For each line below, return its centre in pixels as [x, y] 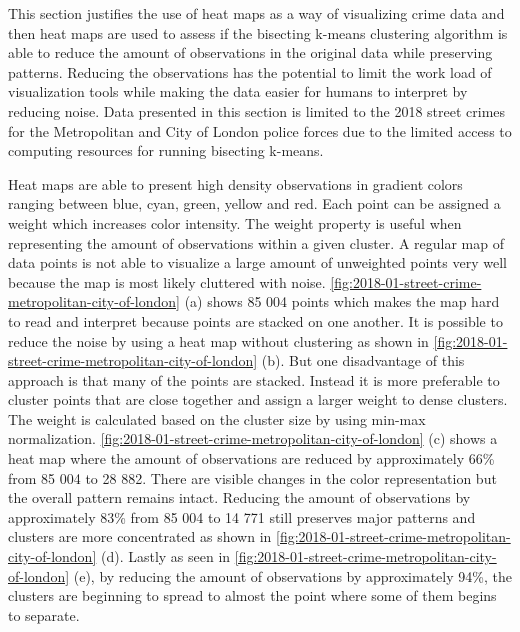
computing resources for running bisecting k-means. [166, 150]
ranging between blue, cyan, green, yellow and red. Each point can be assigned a [254, 203]
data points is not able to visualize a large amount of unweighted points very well [257, 262]
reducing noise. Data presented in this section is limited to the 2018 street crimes [257, 110]
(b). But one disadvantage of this [363, 360]
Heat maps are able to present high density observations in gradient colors [235, 183]
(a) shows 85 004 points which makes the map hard [342, 301]
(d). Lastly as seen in [165, 556]
